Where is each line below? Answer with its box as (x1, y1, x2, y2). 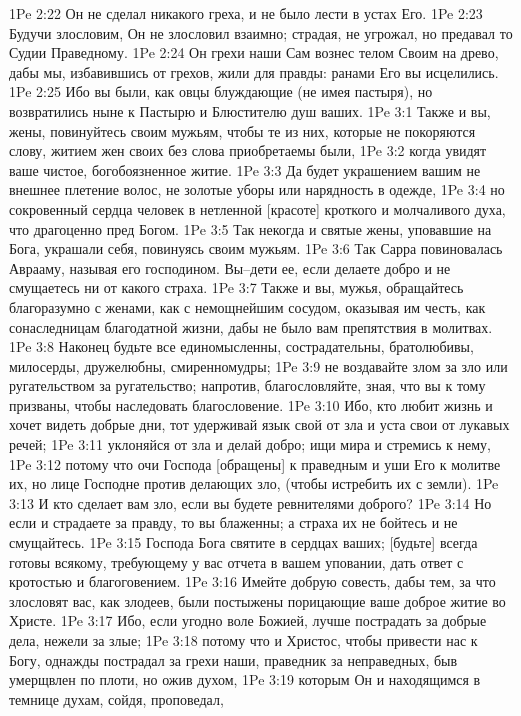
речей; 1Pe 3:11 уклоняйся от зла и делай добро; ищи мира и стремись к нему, (9, 434, 491, 455)
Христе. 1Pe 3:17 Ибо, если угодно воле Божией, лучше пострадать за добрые (9, 610, 487, 631)
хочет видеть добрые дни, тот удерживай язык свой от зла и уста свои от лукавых (9, 414, 510, 435)
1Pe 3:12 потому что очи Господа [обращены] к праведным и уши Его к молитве (9, 453, 501, 474)
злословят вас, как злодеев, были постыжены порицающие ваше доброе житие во (9, 590, 506, 611)
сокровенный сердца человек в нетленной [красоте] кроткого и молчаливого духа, (9, 198, 506, 219)
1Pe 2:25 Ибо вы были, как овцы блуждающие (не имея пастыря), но (9, 81, 433, 102)
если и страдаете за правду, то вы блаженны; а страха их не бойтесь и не (9, 512, 458, 533)
